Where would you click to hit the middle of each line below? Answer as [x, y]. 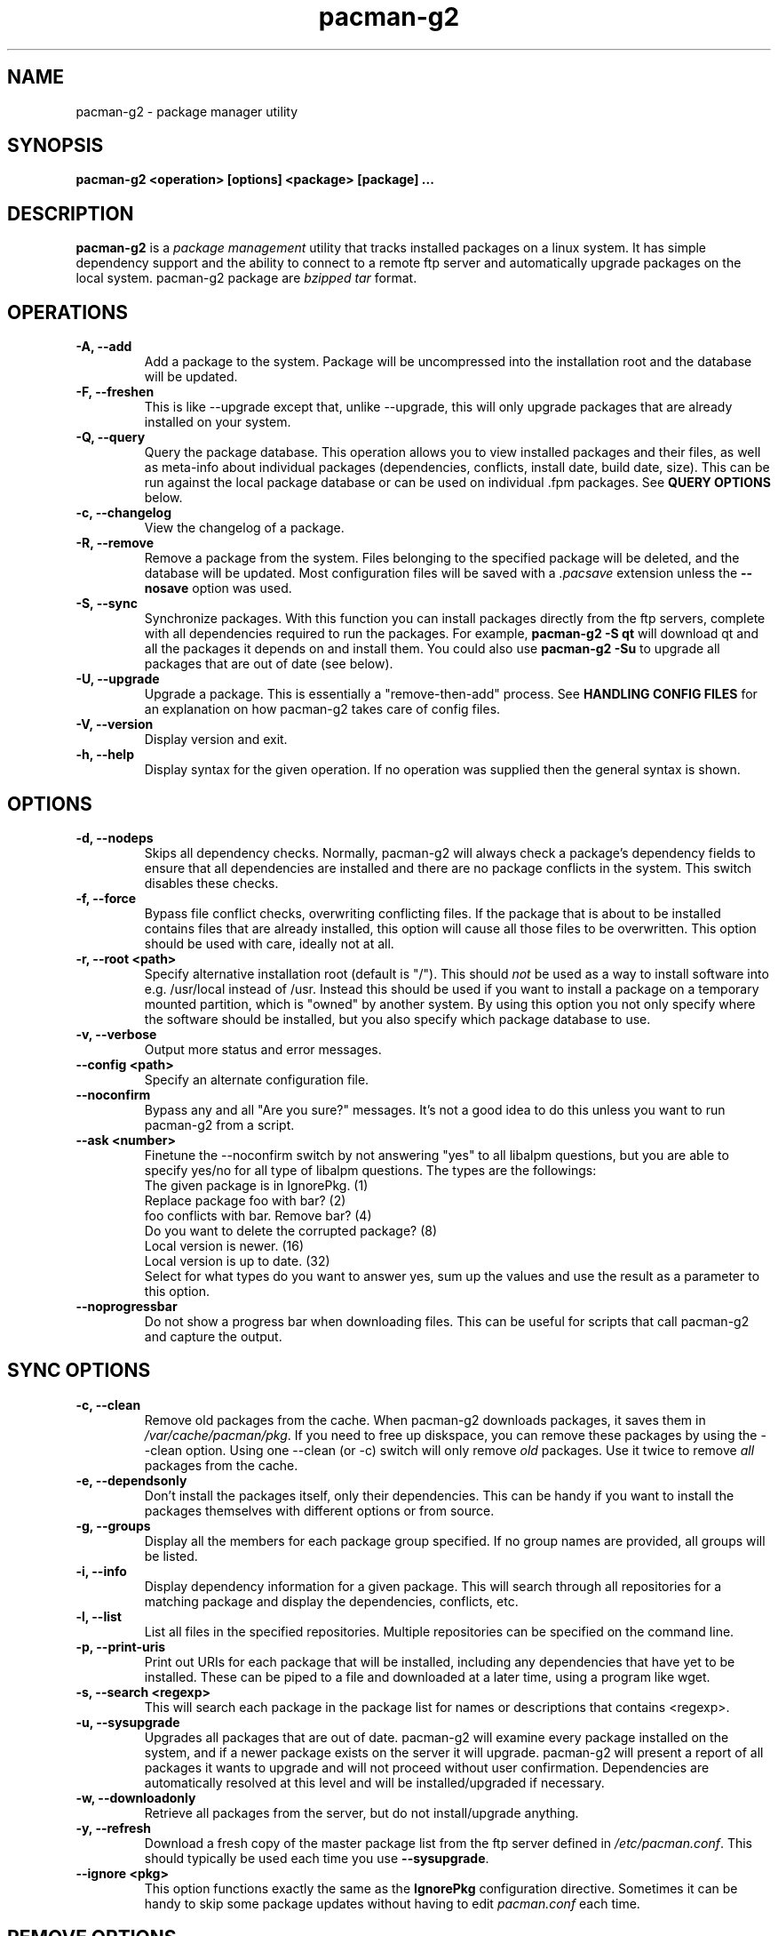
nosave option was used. [218, 588]
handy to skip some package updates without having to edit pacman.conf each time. [392, 1903]
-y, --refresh [114, 1828]
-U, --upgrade [118, 679]
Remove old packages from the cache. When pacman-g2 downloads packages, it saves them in [425, 1420]
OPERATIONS [67, 312]
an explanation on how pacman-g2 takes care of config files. [322, 709]
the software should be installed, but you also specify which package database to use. [397, 1019]
